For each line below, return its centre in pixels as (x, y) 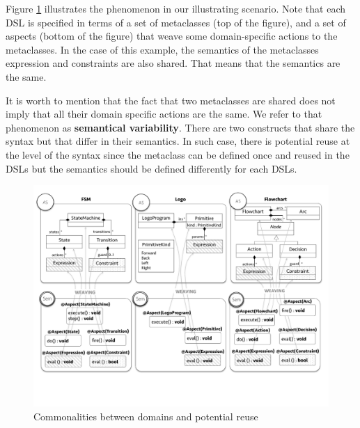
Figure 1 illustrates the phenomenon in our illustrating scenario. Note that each (175, 8)
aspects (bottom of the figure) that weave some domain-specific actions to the (172, 36)
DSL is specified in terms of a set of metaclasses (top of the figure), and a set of (176, 22)
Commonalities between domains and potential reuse (146, 416)
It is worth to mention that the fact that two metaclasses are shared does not (171, 100)
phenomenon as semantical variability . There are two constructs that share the (180, 127)
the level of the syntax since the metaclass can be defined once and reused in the (178, 154)
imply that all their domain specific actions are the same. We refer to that (164, 114)
